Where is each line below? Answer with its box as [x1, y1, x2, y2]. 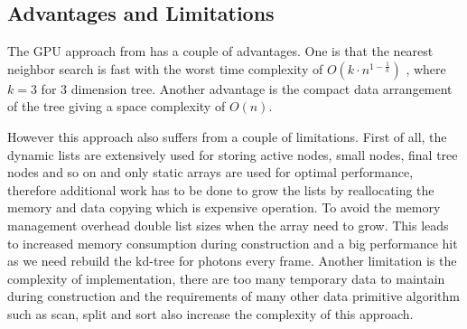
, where [406, 59, 446, 78]
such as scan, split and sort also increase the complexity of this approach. [7, 304, 414, 323]
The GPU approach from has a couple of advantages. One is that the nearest [7, 42, 434, 61]
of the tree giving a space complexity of [7, 97, 226, 116]
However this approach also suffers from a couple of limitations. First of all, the [7, 127, 447, 146]
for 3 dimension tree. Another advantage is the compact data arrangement [41, 79, 453, 98]
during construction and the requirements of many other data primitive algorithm [7, 287, 460, 305]
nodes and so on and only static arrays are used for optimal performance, [7, 163, 414, 182]
